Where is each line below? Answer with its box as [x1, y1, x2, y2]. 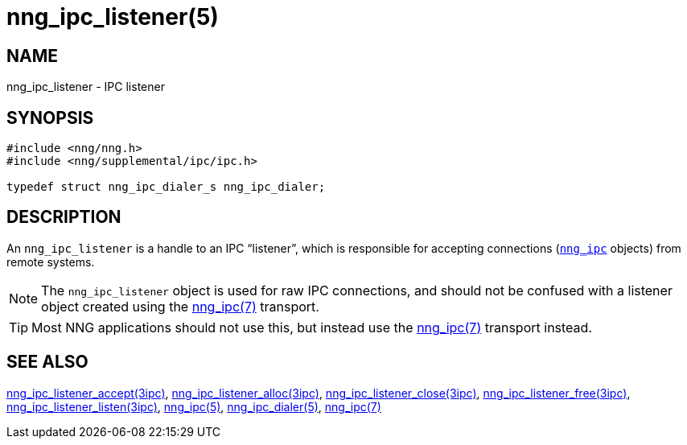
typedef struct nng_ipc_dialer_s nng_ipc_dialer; [6, 180, 326, 194]
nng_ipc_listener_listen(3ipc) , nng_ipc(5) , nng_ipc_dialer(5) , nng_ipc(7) [6, 399, 381, 414]
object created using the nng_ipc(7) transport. [41, 298, 319, 315]
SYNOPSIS [6, 107, 94, 128]
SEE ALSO [6, 352, 88, 373]
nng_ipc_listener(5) [6, 3, 219, 31]
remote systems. [6, 254, 95, 269]
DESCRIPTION [6, 207, 121, 228]
